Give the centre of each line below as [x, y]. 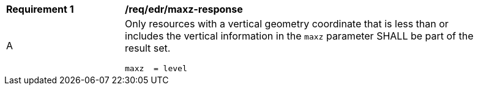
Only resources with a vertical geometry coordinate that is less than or [287, 24]
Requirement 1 [40, 9]
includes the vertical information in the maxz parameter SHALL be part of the [299, 36]
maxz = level [156, 68]
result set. [148, 48]
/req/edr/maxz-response [184, 9]
